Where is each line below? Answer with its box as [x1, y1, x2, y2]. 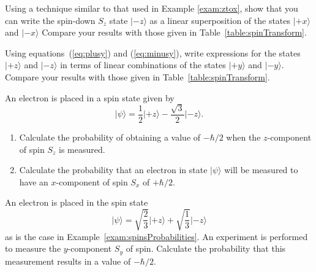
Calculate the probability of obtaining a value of [19, 131, 201, 143]
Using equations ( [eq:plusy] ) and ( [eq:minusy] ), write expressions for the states [5, 46, 301, 59]
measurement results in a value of [5, 254, 131, 267]
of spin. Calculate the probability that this [126, 242, 286, 255]
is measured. [58, 142, 105, 155]
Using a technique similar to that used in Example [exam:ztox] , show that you [5, 2, 298, 14]
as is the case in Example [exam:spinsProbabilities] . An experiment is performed [5, 230, 308, 243]
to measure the [5, 242, 61, 255]
